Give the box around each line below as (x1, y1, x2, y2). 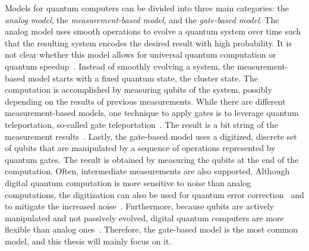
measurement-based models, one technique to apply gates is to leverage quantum (5, 106, 299, 119)
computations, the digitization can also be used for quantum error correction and (5, 188, 304, 200)
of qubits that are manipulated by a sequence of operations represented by (5, 142, 276, 154)
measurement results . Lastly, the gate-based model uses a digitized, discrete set (5, 130, 297, 142)
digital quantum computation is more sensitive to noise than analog (5, 176, 251, 189)
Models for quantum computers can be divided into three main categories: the (5, 2, 289, 14)
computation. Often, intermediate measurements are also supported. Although (5, 165, 290, 177)
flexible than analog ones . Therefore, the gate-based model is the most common (5, 223, 298, 236)
